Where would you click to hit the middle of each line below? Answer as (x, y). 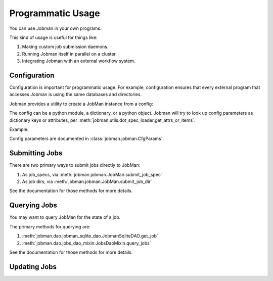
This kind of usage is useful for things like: (54, 37)
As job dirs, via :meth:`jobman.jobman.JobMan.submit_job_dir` (87, 181)
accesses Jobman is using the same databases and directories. (76, 95)
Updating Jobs (33, 267)
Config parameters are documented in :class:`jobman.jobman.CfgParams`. (87, 138)
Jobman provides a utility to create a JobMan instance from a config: (81, 104)
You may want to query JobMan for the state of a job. (65, 217)
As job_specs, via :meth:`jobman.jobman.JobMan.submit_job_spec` (92, 174)
